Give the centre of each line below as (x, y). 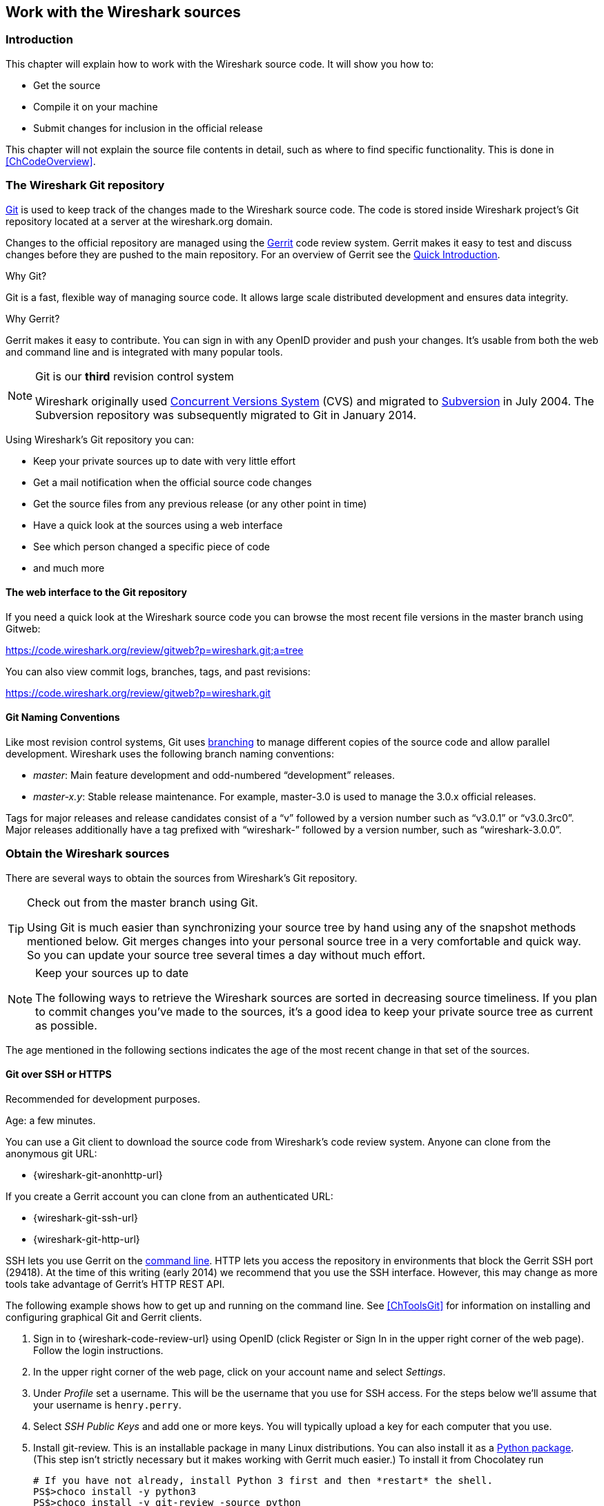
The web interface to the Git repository (96, 592)
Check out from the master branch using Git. (143, 902)
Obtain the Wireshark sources (88, 854)
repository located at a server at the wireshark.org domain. (139, 221)
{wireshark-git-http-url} (87, 1239)
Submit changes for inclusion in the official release (148, 128)
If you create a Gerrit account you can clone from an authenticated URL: (169, 1196)
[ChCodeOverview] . (51, 161)
